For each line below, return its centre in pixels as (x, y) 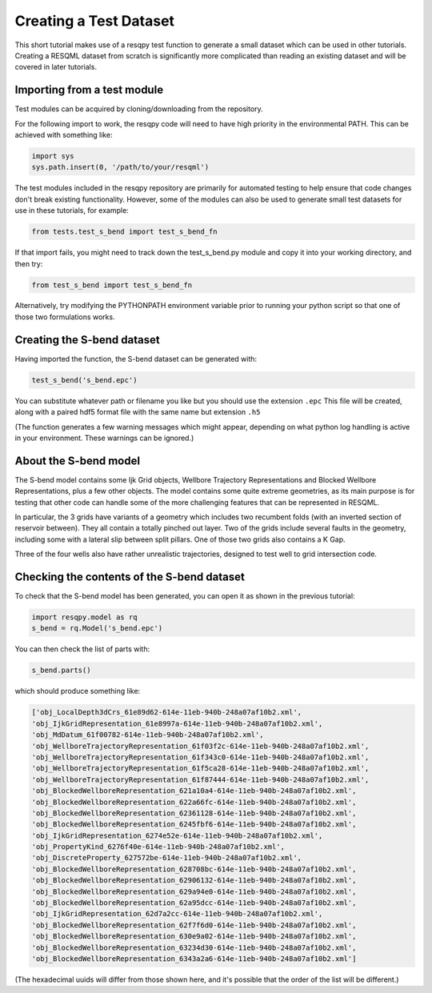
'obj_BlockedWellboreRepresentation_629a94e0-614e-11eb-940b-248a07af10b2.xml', (194, 891)
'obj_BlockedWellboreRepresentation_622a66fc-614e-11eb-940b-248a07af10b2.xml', (194, 802)
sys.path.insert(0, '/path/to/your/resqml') (120, 167)
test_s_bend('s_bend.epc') (84, 380)
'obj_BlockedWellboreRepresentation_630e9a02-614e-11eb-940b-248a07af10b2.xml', (194, 937)
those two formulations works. (65, 317)
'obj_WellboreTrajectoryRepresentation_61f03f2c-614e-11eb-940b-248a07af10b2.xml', (200, 746)
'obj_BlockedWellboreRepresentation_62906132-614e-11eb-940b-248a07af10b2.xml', (194, 881)
